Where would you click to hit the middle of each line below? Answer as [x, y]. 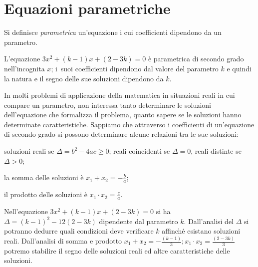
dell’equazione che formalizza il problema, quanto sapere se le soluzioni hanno [123, 115]
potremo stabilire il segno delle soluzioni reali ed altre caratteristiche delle [117, 250]
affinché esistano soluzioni [201, 231]
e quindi [239, 68]
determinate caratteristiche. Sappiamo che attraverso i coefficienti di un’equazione [129, 124]
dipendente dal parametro [138, 221]
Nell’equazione [26, 211]
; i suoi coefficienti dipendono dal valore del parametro [135, 68]
